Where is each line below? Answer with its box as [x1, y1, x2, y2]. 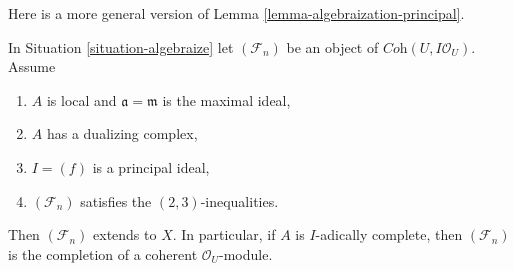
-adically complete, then [315, 224, 463, 245]
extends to [93, 224, 157, 245]
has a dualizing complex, [46, 123, 198, 144]
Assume [8, 56, 56, 77]
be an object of [286, 36, 379, 57]
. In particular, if [172, 224, 276, 245]
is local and [46, 89, 117, 110]
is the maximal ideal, [162, 89, 291, 110]
